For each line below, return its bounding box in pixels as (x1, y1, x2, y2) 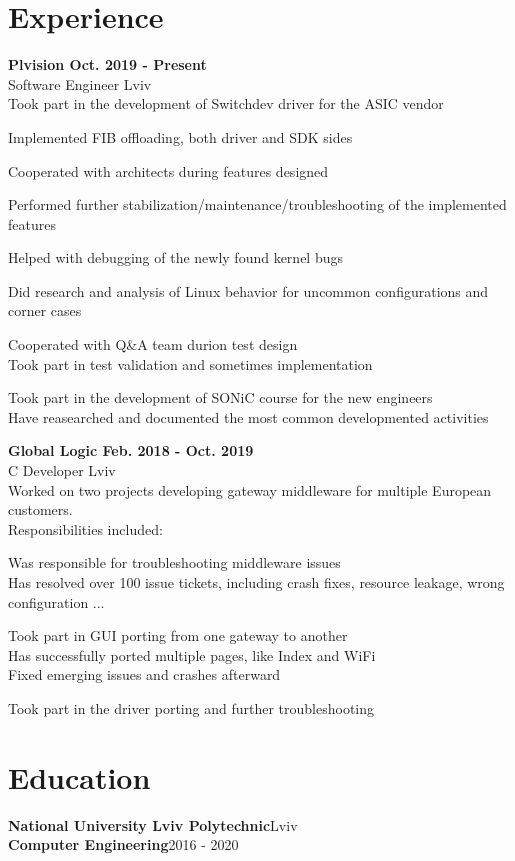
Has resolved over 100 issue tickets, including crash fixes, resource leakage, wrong (8, 572, 505, 592)
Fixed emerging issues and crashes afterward (8, 664, 281, 685)
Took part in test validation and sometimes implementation (8, 353, 373, 374)
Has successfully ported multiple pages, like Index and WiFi (8, 644, 376, 665)
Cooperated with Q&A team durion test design (8, 334, 298, 355)
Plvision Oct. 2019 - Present (8, 54, 207, 75)
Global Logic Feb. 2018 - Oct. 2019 (8, 440, 254, 461)
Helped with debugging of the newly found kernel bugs (8, 247, 343, 268)
